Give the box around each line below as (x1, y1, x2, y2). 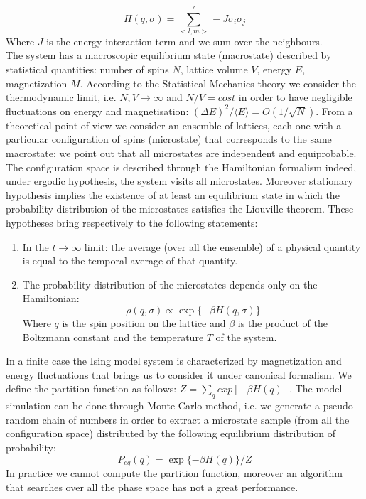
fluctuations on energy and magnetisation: (6, 103, 189, 118)
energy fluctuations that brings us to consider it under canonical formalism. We (6, 367, 352, 382)
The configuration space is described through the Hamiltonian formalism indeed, (6, 159, 357, 174)
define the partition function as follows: (6, 381, 177, 396)
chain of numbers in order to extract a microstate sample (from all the (42, 412, 350, 426)
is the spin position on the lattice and (62, 315, 226, 330)
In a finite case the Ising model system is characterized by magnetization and (6, 353, 342, 368)
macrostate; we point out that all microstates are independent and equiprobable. (6, 146, 357, 161)
